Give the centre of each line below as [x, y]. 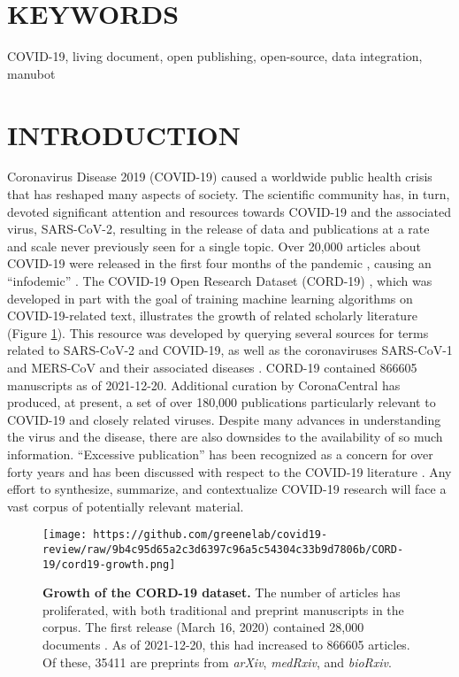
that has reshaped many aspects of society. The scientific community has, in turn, [229, 194]
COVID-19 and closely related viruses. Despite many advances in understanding [224, 419]
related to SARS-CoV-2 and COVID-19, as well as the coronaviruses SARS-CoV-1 [230, 350]
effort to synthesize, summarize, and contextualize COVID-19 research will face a [227, 489]
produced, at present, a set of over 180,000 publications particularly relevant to [222, 402]
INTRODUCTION [124, 134]
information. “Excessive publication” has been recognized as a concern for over [220, 454]
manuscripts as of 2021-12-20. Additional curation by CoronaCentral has [204, 385]
